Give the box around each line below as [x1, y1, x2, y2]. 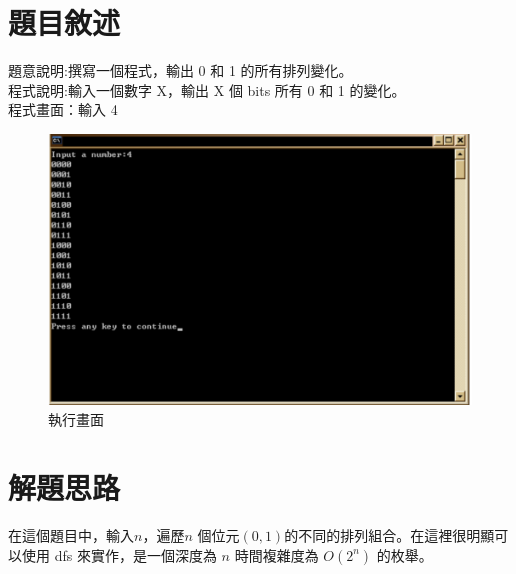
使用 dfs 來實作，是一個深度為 [21, 544, 217, 565]
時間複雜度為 [234, 544, 319, 565]
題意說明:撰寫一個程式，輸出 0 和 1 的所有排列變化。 [8, 60, 353, 81]
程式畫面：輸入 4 [8, 99, 118, 120]
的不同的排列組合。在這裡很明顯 [284, 525, 495, 546]
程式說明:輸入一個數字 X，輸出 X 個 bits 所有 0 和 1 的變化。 [8, 79, 406, 100]
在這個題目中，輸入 [8, 525, 134, 546]
